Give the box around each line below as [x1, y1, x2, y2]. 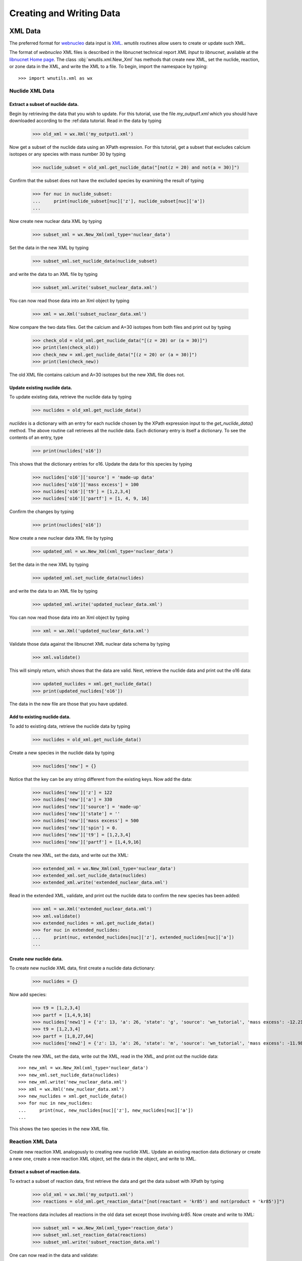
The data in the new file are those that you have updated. [9, 701, 128, 707]
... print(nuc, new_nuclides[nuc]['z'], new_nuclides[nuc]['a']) [18, 1107, 194, 1113]
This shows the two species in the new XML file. [9, 1125, 110, 1132]
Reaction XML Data [9, 1138, 57, 1145]
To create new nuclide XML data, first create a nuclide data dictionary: [9, 965, 156, 971]
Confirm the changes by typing [9, 508, 74, 514]
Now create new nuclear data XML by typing [9, 218, 102, 224]
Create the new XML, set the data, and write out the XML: [9, 852, 129, 858]
